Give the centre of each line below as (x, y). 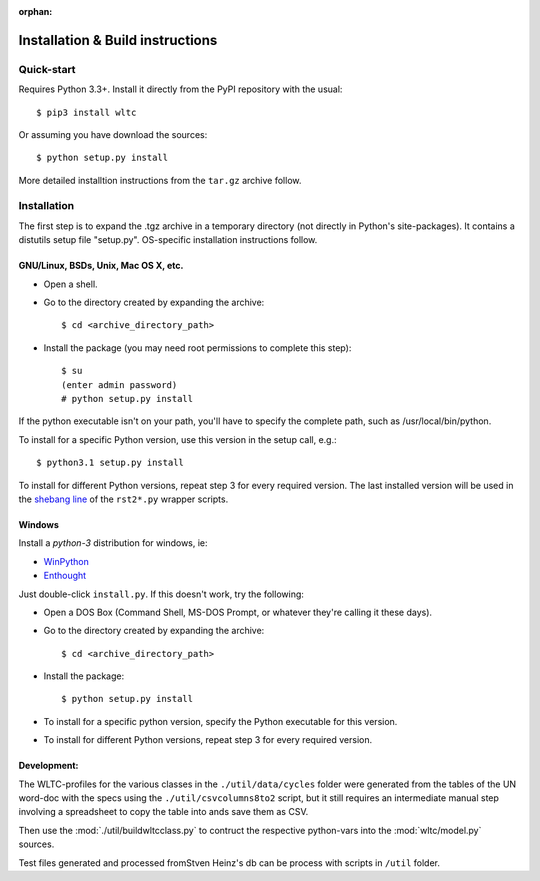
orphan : (35, 11)
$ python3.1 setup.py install (110, 463)
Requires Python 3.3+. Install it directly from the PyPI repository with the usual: (180, 89)
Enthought (65, 576)
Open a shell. (71, 284)
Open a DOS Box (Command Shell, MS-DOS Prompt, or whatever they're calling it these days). (238, 612)
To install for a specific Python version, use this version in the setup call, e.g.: (177, 439)
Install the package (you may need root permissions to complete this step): (197, 347)
